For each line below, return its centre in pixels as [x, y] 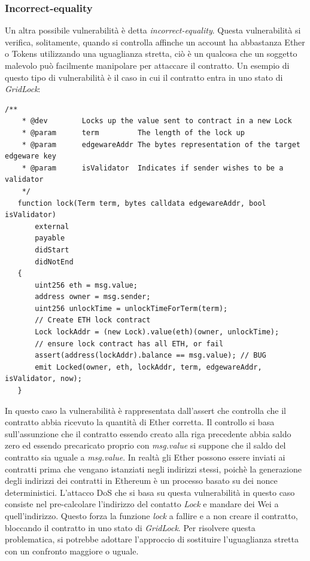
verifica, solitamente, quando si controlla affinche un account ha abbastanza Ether [155, 42]
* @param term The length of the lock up [133, 132]
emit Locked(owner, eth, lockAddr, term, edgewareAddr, [148, 367]
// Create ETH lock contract [93, 320]
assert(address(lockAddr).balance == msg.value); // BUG [151, 356]
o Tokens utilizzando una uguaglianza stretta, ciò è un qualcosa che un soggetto [151, 54]
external [52, 226]
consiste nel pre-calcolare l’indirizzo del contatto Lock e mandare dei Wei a [142, 504]
